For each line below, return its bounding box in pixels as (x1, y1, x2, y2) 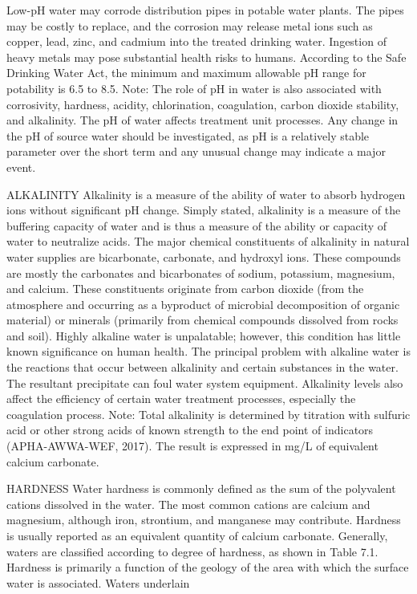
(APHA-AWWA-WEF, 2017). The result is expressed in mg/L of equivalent (6, 437, 379, 454)
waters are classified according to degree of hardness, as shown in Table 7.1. (6, 543, 379, 559)
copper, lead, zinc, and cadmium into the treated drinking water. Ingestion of (6, 33, 387, 50)
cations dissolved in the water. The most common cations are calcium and (6, 495, 370, 512)
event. (6, 158, 36, 175)
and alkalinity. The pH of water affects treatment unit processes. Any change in (6, 112, 399, 128)
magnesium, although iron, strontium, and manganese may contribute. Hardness (6, 511, 401, 528)
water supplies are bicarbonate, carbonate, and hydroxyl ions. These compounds (6, 248, 401, 265)
